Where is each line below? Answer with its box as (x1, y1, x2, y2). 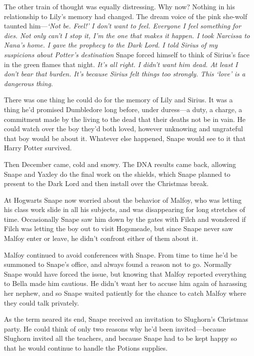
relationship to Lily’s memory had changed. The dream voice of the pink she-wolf (4, 11, 247, 21)
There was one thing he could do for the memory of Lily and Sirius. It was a (4, 95, 233, 105)
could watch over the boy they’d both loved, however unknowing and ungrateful (4, 123, 243, 134)
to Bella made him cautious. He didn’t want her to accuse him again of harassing (4, 278, 247, 288)
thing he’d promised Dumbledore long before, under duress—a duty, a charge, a (4, 104, 242, 114)
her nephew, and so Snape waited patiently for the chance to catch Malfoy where (4, 288, 247, 298)
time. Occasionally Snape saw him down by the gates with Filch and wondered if (4, 214, 246, 224)
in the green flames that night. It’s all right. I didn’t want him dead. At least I (4, 59, 238, 69)
